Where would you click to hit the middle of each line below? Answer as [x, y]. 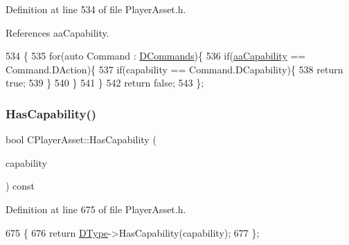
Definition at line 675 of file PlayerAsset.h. [96, 209]
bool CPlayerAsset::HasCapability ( [81, 139]
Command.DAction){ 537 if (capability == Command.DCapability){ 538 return [174, 69]
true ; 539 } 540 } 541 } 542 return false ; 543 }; [105, 83]
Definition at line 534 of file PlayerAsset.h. [96, 9]
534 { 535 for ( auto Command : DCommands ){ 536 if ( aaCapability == [156, 56]
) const [20, 186]
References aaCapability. [57, 32]
